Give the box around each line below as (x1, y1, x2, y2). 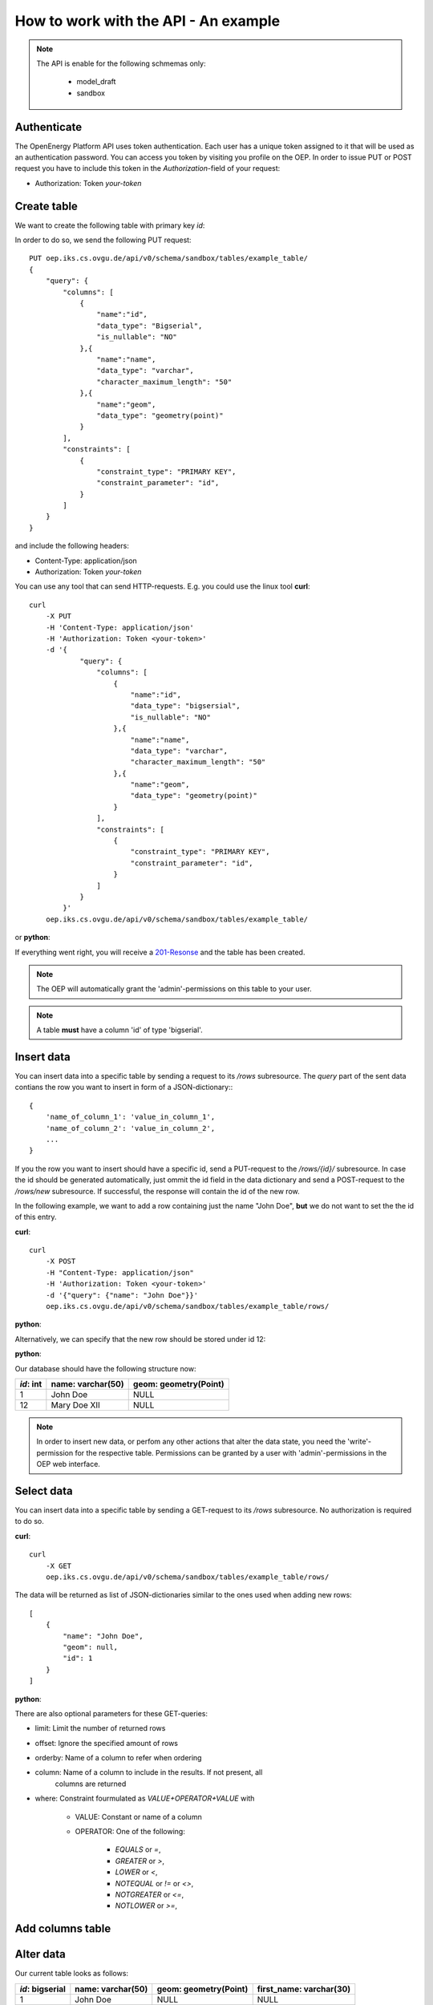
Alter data (14, 1947, 66, 1961)
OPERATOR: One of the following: (75, 1827, 186, 1837)
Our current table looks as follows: (14, 1969, 128, 1979)
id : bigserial (19, 1983, 66, 1995)
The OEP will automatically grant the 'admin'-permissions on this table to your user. (36, 984, 312, 994)
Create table (14, 199, 78, 213)
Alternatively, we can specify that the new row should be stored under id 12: (14, 1334, 266, 1343)
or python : (14, 933, 51, 942)
